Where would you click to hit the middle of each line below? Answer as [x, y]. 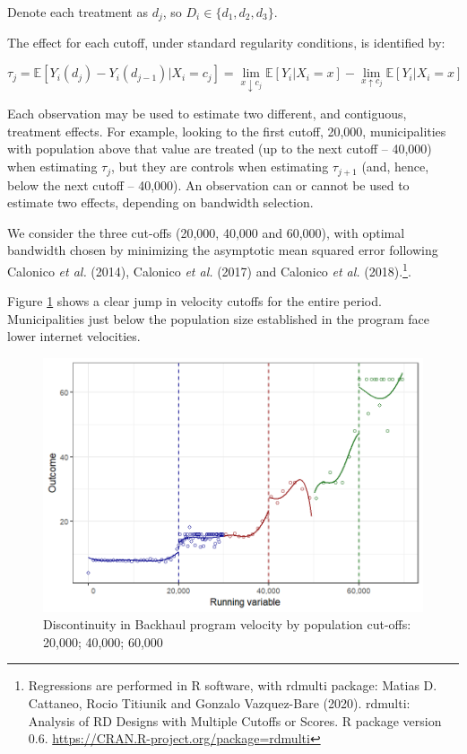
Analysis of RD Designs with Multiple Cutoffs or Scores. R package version [235, 720]
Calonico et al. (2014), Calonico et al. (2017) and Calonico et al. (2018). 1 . [209, 269]
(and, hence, [395, 167]
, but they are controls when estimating [220, 167]
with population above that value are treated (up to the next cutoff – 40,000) [220, 149]
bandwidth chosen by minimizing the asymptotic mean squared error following [223, 250]
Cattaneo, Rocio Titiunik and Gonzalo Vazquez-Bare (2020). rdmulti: [219, 702]
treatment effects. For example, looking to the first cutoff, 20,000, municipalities [227, 131]
